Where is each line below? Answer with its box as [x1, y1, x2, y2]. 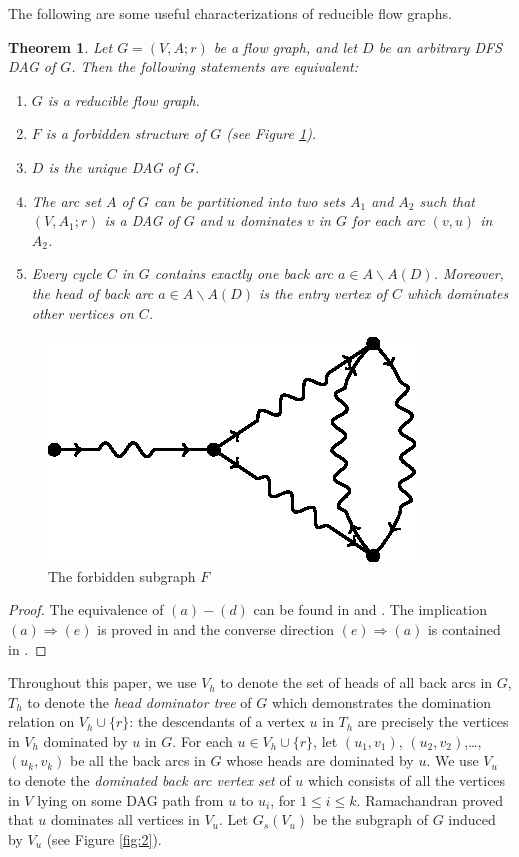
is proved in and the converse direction [97, 618, 334, 639]
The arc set [31, 190, 102, 211]
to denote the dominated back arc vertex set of [8, 770, 291, 791]
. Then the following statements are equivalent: [71, 56, 359, 77]
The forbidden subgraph [48, 565, 196, 586]
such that [419, 190, 476, 211]
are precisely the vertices [357, 711, 509, 732]
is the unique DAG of [48, 156, 179, 177]
